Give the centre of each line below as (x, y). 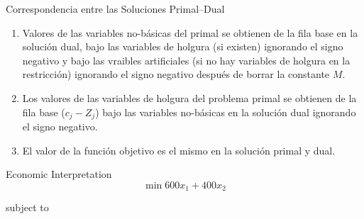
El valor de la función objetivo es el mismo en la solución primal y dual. (179, 150)
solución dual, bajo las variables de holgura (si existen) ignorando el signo (183, 46)
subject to (27, 207)
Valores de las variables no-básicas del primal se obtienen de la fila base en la (190, 32)
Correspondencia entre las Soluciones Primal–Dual (115, 9)
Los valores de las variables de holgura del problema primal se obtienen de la (189, 97)
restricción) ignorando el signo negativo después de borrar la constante (176, 74)
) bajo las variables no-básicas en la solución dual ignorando (226, 112)
